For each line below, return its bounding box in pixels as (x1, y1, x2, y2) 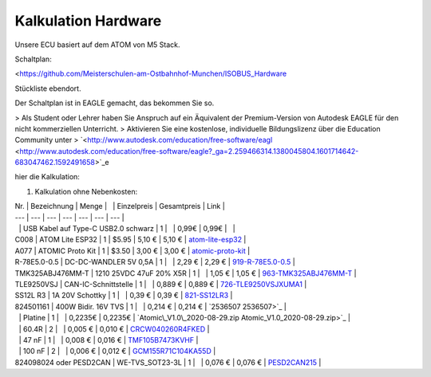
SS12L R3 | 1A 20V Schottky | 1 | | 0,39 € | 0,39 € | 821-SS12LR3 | (14, 291, 233, 300)
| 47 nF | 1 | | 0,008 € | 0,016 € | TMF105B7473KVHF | (18, 335, 199, 344)
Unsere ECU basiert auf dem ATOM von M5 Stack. (14, 40, 180, 49)
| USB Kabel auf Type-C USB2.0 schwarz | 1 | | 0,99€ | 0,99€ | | (18, 224, 235, 234)
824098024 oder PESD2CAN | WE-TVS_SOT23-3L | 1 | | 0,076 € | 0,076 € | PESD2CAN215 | (14, 357, 322, 367)
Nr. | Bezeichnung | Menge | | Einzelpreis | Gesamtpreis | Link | (14, 202, 225, 211)
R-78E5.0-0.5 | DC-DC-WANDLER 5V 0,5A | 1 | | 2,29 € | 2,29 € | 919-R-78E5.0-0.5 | (14, 257, 295, 267)
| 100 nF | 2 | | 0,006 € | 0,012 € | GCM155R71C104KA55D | (18, 347, 216, 356)
